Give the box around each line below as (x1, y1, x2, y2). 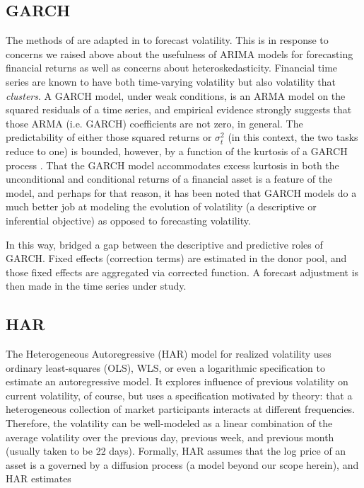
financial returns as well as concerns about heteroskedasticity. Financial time (6, 60, 338, 75)
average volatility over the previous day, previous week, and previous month (6, 429, 334, 444)
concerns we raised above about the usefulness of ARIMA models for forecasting (6, 46, 353, 61)
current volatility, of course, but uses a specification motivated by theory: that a (6, 387, 353, 402)
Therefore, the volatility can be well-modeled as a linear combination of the (6, 416, 333, 431)
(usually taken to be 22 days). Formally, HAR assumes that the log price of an (6, 443, 346, 458)
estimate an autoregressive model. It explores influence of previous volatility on (6, 374, 348, 389)
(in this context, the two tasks (228, 130, 358, 144)
